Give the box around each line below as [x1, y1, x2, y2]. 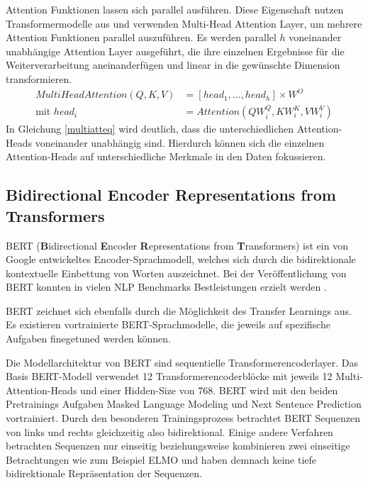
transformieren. [6, 71, 72, 86]
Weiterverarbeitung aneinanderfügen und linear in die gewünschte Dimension [6, 57, 340, 72]
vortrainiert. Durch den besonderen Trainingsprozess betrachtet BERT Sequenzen [6, 411, 360, 425]
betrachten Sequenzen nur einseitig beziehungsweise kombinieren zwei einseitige [6, 438, 350, 453]
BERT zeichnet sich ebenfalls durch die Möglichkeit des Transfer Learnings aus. [6, 303, 352, 318]
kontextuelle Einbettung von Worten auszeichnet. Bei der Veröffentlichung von [6, 265, 347, 280]
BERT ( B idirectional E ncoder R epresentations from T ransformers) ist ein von [6, 238, 348, 252]
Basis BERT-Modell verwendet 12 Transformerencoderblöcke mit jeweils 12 [6, 369, 333, 384]
